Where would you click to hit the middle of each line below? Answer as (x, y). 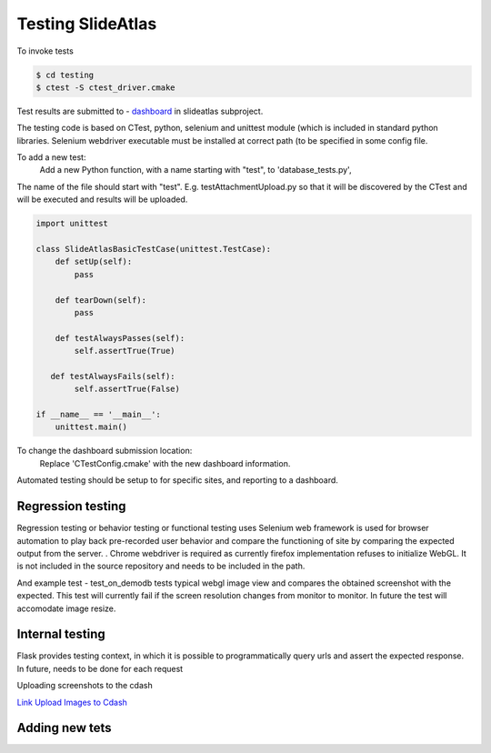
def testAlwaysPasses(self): (120, 338)
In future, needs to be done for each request (100, 668)
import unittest (72, 224)
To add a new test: (51, 157)
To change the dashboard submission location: (105, 451)
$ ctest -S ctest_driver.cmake (106, 87)
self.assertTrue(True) (125, 351)
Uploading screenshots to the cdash (85, 686)
